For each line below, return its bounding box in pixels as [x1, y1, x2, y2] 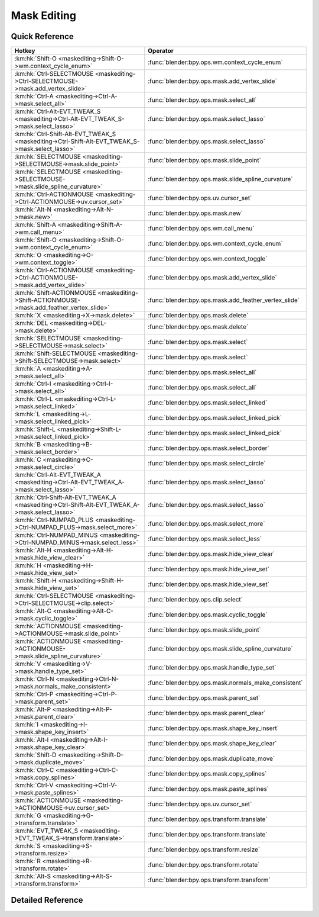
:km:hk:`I [14, 720, 39, 729]
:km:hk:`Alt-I [14, 736, 49, 744]
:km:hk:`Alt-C [14, 607, 51, 615]
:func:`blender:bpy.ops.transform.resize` [148, 845, 261, 854]
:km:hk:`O [14, 251, 41, 259]
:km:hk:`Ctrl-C [14, 766, 54, 774]
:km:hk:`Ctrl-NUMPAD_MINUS [14, 531, 98, 539]
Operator [148, 47, 174, 55]
